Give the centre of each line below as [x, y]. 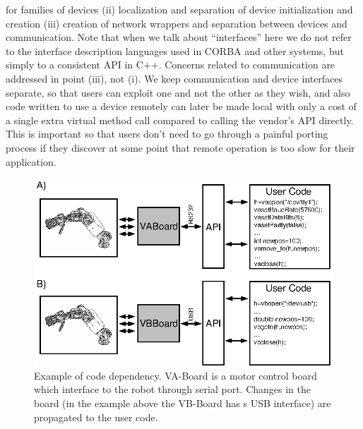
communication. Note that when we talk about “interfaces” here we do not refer [179, 37]
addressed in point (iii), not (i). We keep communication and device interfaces [174, 78]
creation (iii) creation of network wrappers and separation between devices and [177, 23]
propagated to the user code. [96, 417]
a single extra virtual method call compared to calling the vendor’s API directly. [180, 120]
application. [31, 161]
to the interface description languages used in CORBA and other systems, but [175, 50]
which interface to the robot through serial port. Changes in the [172, 389]
